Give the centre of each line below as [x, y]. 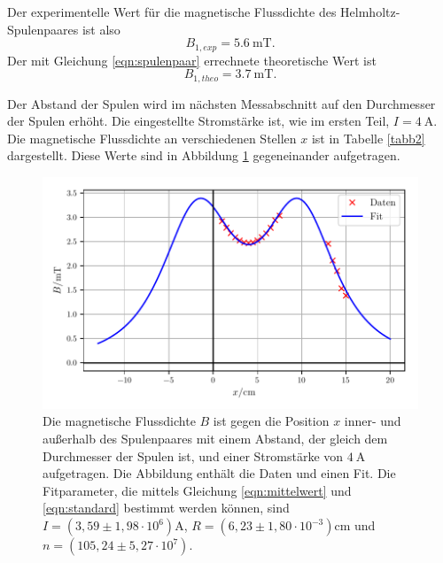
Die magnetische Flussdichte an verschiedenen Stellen [152, 138]
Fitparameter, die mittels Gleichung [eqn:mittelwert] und [197, 490]
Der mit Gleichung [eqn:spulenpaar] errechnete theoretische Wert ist [192, 60]
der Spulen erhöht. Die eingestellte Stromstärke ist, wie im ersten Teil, [198, 121]
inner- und [373, 421]
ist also [101, 29]
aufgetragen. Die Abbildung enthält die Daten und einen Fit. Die [219, 473]
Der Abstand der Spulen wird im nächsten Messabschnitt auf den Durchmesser [221, 103]
